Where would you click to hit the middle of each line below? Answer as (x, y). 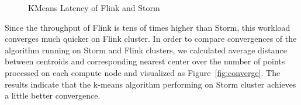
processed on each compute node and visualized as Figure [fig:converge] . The (143, 72)
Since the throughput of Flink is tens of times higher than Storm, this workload (148, 27)
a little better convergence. (53, 95)
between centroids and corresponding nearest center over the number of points (145, 61)
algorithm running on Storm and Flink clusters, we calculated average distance (146, 50)
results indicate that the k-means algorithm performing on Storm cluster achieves (150, 84)
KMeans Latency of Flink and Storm (94, 8)
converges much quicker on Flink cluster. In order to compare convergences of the (151, 39)
